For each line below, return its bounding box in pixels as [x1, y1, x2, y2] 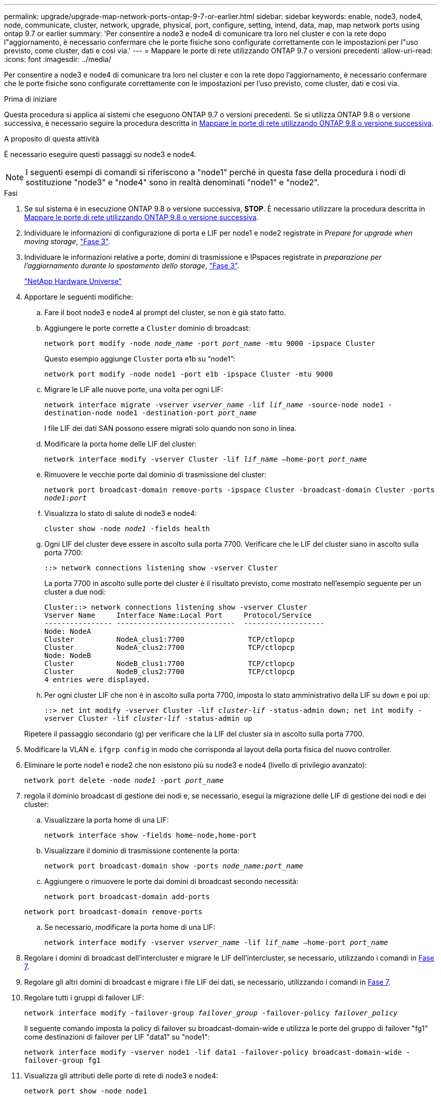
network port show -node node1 [24, 1087, 148, 1095]
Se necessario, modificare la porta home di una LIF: [44, 923, 215, 931]
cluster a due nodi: [44, 588, 106, 596]
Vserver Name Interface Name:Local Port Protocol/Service [44, 611, 312, 619]
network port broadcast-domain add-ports [44, 893, 210, 901]
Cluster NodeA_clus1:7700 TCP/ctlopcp [44, 635, 295, 643]
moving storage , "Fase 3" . [24, 237, 110, 246]
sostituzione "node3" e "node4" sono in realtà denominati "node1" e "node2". [26, 177, 320, 187]
